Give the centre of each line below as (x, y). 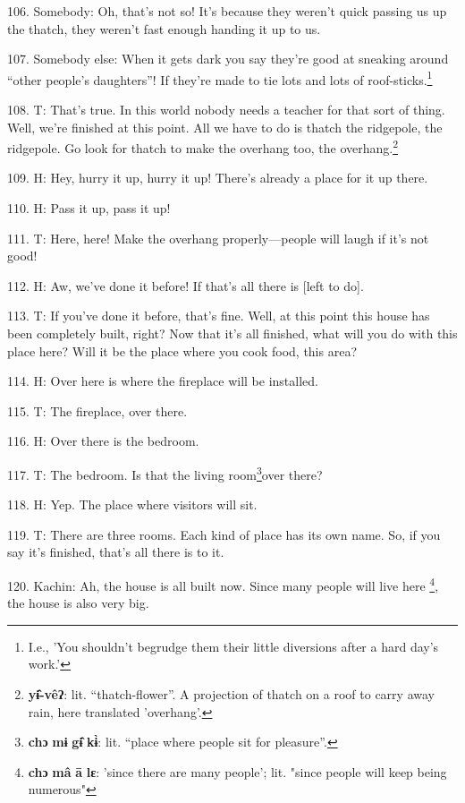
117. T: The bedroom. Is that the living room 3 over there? (165, 473)
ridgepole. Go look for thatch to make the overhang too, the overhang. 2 (203, 146)
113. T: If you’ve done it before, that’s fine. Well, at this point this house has (219, 316)
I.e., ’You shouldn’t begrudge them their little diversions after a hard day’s (233, 646)
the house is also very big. (78, 603)
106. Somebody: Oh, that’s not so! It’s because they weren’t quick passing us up (227, 11)
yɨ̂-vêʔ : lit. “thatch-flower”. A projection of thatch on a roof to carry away (231, 694)
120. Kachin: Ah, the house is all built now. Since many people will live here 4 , (223, 584)
